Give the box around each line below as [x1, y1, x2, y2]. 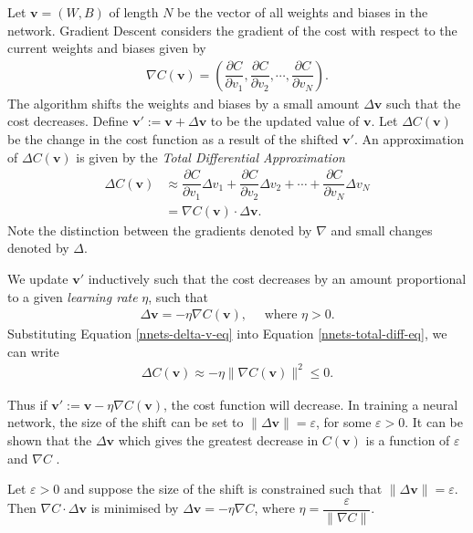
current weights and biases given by [7, 38, 206, 57]
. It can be [405, 413, 463, 432]
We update [7, 268, 68, 287]
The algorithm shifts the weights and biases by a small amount [7, 93, 360, 112]
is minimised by [90, 498, 179, 517]
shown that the [7, 431, 92, 450]
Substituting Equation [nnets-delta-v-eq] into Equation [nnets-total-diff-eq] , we [7, 324, 447, 343]
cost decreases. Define [7, 111, 129, 131]
